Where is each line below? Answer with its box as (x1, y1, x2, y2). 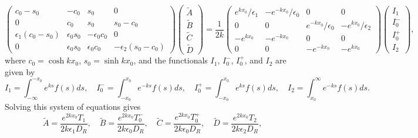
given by (5, 65, 35, 78)
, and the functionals (133, 54, 208, 66)
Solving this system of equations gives (5, 100, 141, 112)
